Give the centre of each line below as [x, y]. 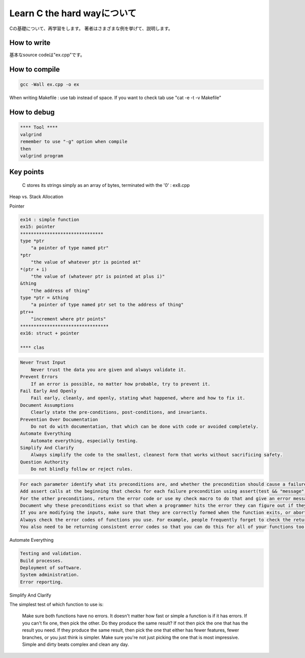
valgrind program [42, 156]
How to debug [32, 112]
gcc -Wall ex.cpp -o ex [50, 85]
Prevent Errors [39, 377]
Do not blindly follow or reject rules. [82, 469]
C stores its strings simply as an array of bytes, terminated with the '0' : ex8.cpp [106, 185]
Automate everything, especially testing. [84, 441]
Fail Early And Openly [48, 391]
